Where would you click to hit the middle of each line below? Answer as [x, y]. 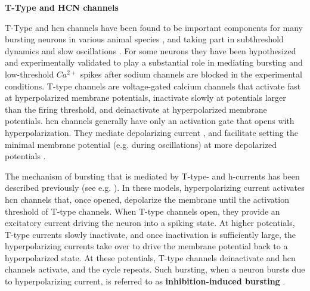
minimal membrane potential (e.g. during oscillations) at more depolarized [141, 144]
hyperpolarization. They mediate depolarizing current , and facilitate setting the [151, 132]
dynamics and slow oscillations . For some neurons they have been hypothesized [151, 50]
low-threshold [30, 74]
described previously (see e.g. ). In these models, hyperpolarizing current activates [155, 188]
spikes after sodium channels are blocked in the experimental [191, 74]
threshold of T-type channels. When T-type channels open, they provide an [142, 211]
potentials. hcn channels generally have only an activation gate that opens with [150, 121]
